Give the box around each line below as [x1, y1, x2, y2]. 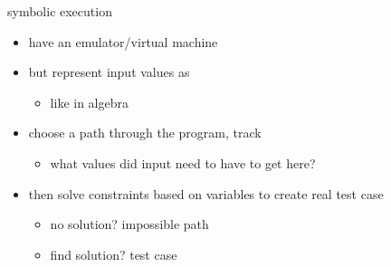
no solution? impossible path [50, 215, 209, 234]
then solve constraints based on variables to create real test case [28, 184, 384, 203]
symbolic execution [7, 2, 112, 20]
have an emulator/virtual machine [28, 32, 218, 51]
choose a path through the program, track [28, 123, 262, 142]
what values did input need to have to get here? [50, 153, 316, 172]
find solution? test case [50, 244, 177, 263]
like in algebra [50, 92, 129, 111]
